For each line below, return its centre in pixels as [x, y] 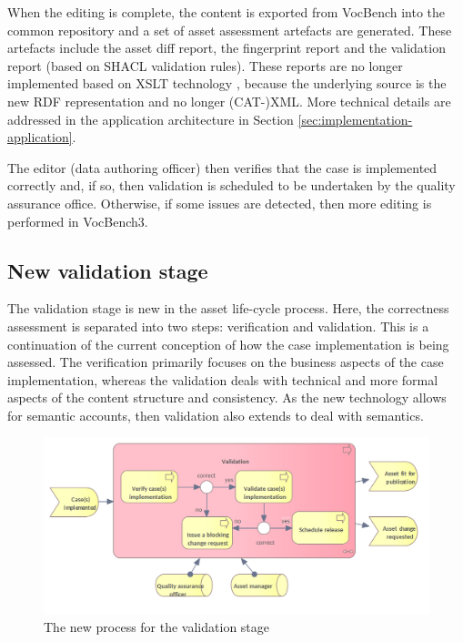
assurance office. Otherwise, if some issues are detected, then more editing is [220, 203]
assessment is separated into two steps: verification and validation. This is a [218, 326]
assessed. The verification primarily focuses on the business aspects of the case [226, 362]
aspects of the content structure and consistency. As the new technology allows [227, 397]
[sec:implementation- [355, 119]
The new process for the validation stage [157, 627]
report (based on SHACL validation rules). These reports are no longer [205, 65]
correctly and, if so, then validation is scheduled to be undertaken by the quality [231, 185]
